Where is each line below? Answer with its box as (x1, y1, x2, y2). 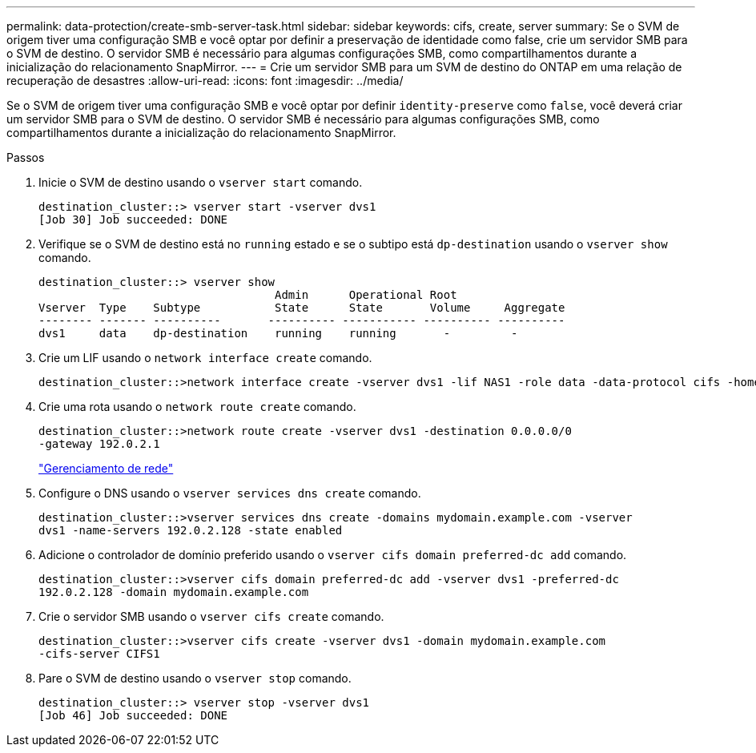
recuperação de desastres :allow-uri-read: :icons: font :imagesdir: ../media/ (6, 74, 404, 87)
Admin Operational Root (275, 288, 457, 301)
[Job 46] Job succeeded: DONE (38, 709, 228, 722)
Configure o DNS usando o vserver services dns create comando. (38, 486, 421, 500)
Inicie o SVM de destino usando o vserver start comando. (38, 175, 363, 189)
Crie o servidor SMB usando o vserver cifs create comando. (38, 610, 384, 623)
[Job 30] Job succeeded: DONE (38, 213, 228, 226)
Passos (6, 151, 45, 164)
